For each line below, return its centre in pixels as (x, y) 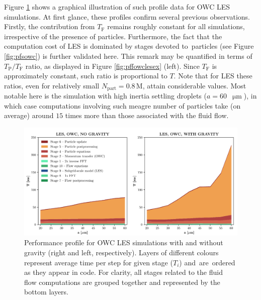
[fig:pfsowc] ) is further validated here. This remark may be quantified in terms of (128, 56)
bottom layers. (47, 292)
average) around (29, 115)
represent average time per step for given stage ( (99, 262)
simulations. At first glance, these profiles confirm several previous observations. (127, 16)
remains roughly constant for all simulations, (176, 26)
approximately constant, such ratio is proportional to (86, 76)
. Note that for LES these (213, 76)
